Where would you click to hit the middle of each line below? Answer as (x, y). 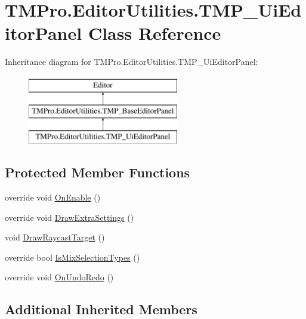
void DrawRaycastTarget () (55, 237)
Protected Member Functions (98, 172)
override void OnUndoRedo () (59, 277)
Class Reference (154, 33)
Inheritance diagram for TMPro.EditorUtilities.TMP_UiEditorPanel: (132, 62)
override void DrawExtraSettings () (69, 217)
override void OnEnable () (53, 197)
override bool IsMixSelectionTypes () (72, 257)
